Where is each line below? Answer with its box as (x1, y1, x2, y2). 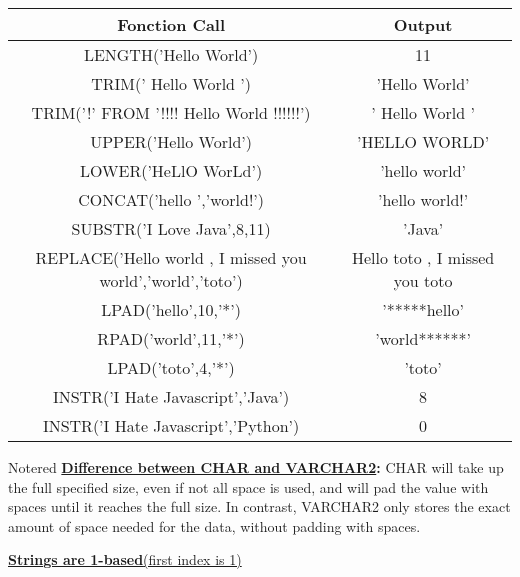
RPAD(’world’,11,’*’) (97, 327, 245, 350)
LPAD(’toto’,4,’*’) (107, 356, 235, 379)
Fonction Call (117, 13, 226, 36)
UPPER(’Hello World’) (90, 130, 253, 153)
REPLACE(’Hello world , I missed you (35, 246, 307, 269)
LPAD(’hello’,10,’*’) (101, 298, 241, 321)
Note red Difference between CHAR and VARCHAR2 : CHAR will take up (8, 457, 504, 477)
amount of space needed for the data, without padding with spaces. (8, 515, 421, 536)
